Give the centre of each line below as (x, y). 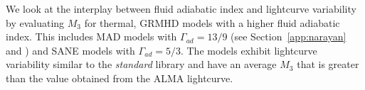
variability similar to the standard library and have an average (141, 64)
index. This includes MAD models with (91, 36)
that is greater (328, 64)
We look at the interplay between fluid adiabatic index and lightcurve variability (181, 9)
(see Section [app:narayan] (289, 36)
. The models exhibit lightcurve (249, 50)
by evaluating (35, 22)
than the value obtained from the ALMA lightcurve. (120, 78)
